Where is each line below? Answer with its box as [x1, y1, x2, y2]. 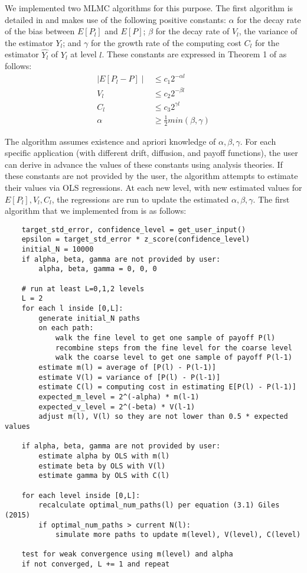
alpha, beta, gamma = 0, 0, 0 [38, 265, 157, 274]
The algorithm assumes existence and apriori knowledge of [5, 135, 216, 147]
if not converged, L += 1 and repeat [21, 560, 170, 569]
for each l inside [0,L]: [21, 304, 123, 313]
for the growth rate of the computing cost [91, 36, 241, 48]
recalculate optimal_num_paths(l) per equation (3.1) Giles [38, 501, 280, 510]
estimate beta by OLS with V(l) [38, 461, 166, 470]
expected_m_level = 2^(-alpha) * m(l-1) [38, 392, 200, 401]
